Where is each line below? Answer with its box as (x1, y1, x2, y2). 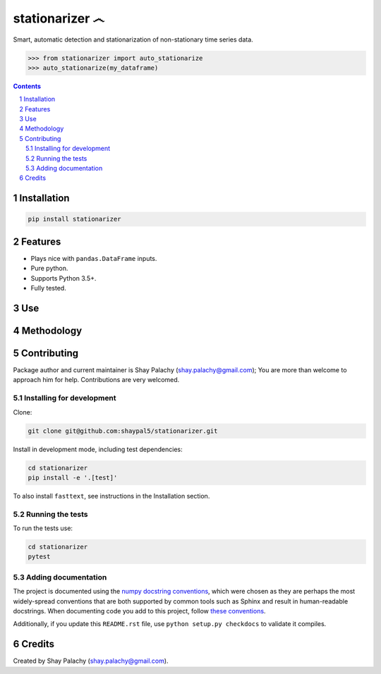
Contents (13, 82, 42, 90)
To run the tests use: (13, 524, 73, 532)
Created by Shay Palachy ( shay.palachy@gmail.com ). (13, 656, 169, 666)
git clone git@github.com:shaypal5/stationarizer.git (28, 427, 218, 435)
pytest (28, 553, 51, 560)
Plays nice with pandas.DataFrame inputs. (30, 254, 157, 262)
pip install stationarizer (28, 215, 121, 223)
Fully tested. (30, 284, 66, 293)
